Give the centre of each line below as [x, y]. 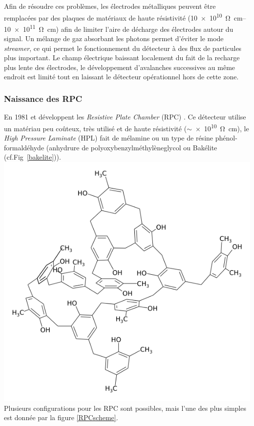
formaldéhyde [24, 147]
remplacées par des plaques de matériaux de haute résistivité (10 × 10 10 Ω [117, 17]
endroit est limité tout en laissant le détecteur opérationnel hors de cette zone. [121, 77]
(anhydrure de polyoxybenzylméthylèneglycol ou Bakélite [132, 147]
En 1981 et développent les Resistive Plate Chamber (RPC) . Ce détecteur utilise [125, 117]
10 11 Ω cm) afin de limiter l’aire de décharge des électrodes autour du [128, 28]
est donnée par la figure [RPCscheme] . [61, 417]
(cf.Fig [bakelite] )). [32, 157]
